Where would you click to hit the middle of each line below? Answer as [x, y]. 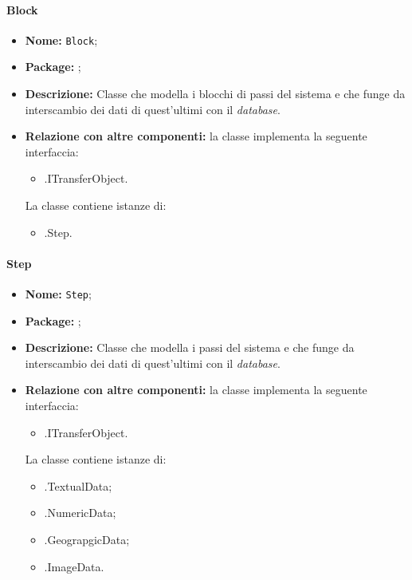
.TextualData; [78, 485]
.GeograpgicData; [87, 539]
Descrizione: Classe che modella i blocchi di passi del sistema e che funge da [215, 94]
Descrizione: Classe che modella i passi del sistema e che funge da [190, 347]
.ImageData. [74, 566]
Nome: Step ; [58, 294]
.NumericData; [80, 513]
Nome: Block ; [61, 39]
